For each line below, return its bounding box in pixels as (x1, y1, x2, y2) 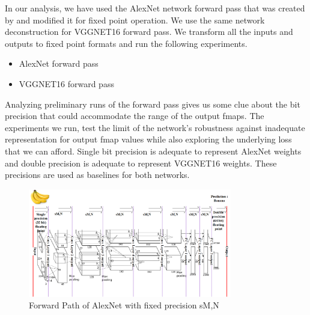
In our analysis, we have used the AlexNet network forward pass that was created (5, 2, 305, 14)
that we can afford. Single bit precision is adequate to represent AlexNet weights (5, 144, 302, 157)
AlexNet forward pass (19, 57, 99, 70)
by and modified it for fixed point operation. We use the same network (5, 13, 265, 26)
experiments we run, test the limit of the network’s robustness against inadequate (5, 121, 305, 133)
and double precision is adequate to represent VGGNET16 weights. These (5, 156, 277, 169)
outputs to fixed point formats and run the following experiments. (5, 37, 248, 49)
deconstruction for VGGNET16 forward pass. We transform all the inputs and (5, 25, 293, 38)
